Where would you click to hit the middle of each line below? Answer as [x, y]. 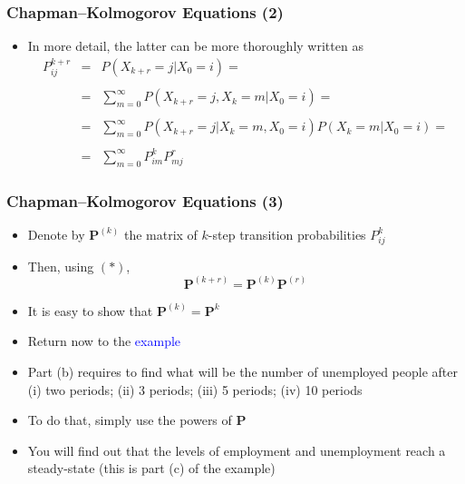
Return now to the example [104, 341]
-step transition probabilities [287, 234]
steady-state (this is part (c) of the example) [151, 468]
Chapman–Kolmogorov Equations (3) [145, 200]
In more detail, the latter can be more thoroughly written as [195, 46]
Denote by [56, 234]
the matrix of [160, 234]
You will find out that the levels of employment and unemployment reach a [237, 450]
